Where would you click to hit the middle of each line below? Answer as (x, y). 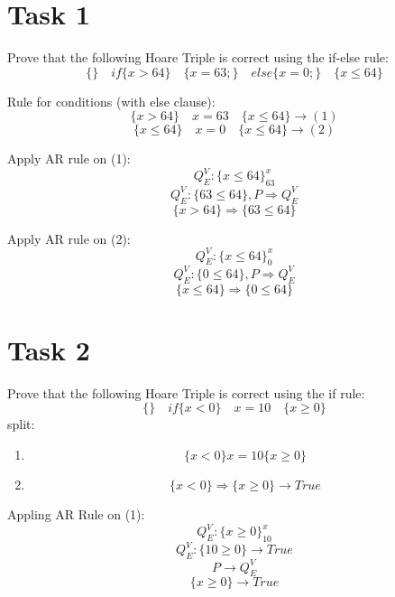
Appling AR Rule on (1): (76, 514)
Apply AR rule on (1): (69, 159)
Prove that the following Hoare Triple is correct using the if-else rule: (198, 57)
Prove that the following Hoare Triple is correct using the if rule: (186, 392)
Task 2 (49, 349)
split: (21, 424)
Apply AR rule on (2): (69, 238)
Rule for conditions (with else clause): (111, 101)
